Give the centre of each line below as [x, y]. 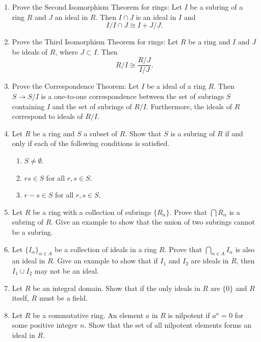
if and [234, 133]
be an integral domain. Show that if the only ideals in [116, 288]
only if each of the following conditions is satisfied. [91, 143]
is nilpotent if [189, 315]
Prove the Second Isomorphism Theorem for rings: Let [97, 7]
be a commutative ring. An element [88, 315]
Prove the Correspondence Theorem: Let [75, 86]
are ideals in [210, 261]
